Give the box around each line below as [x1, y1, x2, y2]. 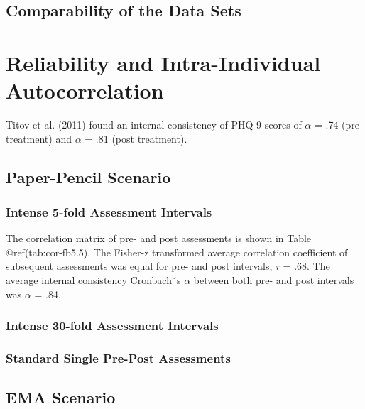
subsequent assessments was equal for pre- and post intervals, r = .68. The [6, 258, 330, 273]
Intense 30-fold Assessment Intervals [6, 317, 219, 334]
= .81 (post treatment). [85, 131, 187, 146]
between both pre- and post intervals [193, 273, 354, 288]
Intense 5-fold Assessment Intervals [6, 202, 212, 220]
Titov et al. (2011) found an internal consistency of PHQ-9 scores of [6, 117, 302, 132]
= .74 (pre [314, 117, 360, 132]
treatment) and [6, 131, 72, 146]
